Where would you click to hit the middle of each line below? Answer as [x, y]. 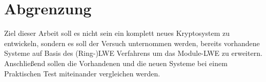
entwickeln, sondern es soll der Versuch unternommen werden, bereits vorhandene [132, 43]
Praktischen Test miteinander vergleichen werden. [82, 73]
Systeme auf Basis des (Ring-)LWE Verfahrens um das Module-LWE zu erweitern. [133, 53]
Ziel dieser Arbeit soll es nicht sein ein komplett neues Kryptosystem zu [117, 33]
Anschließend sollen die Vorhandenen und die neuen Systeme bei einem [116, 63]
